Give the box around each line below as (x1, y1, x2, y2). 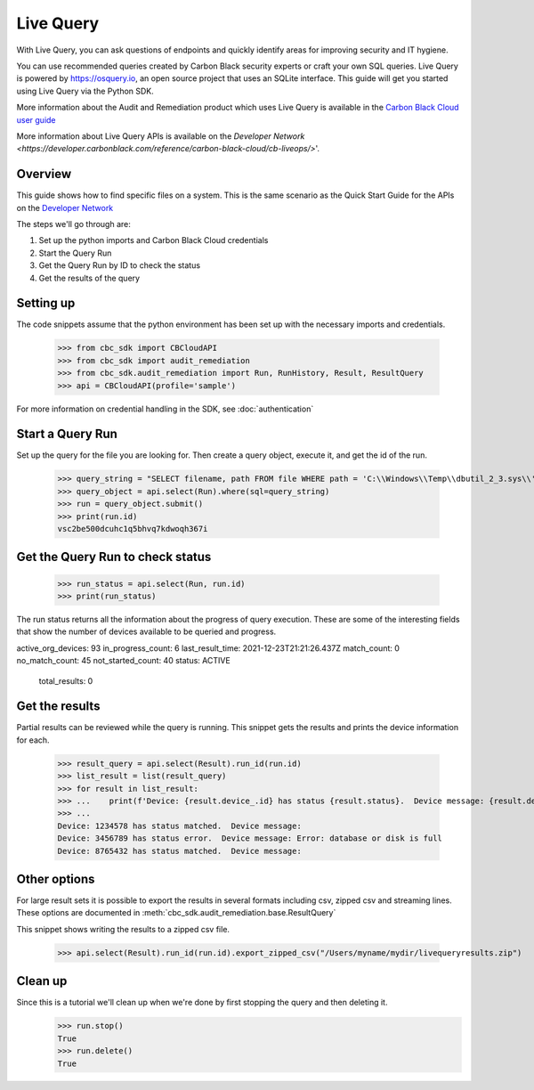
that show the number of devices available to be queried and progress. (16, 626, 277, 637)
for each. (16, 735, 50, 745)
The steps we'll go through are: (16, 218, 131, 229)
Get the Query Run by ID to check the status (38, 260, 200, 271)
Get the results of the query (38, 272, 141, 283)
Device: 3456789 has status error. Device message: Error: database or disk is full (57, 834, 442, 843)
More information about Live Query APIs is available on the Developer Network (16, 130, 305, 142)
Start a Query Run (16, 427, 117, 442)
